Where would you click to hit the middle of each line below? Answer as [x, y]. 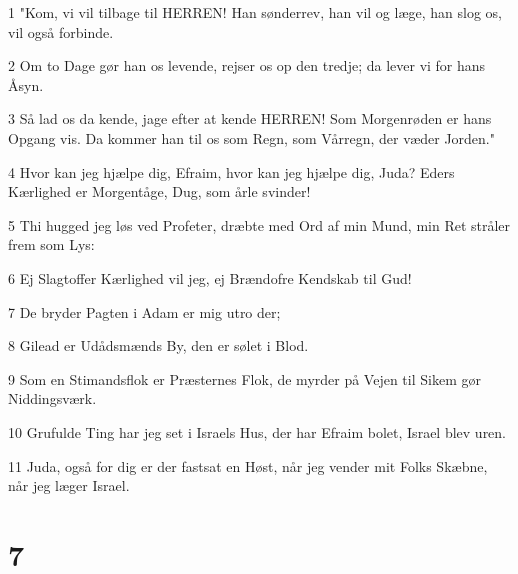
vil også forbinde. [61, 31]
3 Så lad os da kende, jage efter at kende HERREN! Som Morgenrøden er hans [250, 118]
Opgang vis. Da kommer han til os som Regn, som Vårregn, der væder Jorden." [252, 137]
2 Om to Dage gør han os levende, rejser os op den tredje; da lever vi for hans [247, 65]
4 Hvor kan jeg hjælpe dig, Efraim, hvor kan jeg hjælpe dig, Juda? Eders [231, 171]
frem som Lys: [51, 244]
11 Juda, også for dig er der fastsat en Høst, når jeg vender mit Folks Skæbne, [248, 465]
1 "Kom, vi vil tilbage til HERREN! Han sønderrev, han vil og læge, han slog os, [255, 12]
